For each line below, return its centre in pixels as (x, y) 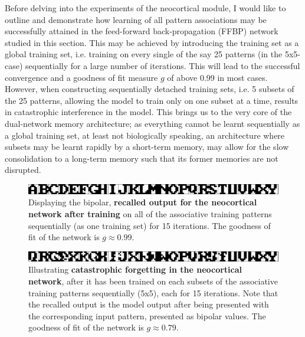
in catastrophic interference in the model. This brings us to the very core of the (148, 112)
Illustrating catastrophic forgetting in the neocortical (135, 269)
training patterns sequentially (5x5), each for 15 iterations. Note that (153, 292)
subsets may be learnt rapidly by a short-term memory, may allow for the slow (147, 147)
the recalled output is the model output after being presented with (149, 304)
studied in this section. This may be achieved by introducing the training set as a (152, 42)
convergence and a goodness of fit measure (81, 77)
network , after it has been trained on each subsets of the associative (153, 281)
